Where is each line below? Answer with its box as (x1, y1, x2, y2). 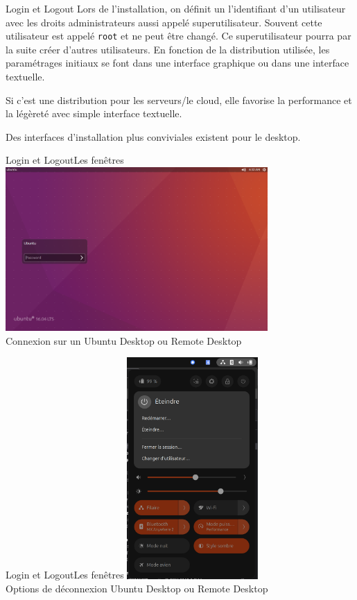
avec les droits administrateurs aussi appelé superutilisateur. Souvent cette (6, 15, 322, 29)
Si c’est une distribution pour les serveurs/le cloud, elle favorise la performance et (6, 92, 352, 107)
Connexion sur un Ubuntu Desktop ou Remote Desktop (6, 333, 242, 348)
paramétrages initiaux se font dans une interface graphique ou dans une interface (6, 55, 349, 70)
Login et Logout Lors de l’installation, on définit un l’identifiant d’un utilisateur (6, 1, 346, 15)
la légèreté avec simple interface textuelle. (6, 106, 182, 121)
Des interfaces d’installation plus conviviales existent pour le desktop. (6, 129, 301, 144)
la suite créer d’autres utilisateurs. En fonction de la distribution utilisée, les (6, 42, 330, 56)
